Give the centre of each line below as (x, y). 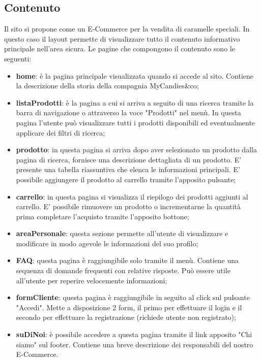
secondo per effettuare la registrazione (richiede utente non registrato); (126, 317)
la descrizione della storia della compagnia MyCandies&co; (107, 86)
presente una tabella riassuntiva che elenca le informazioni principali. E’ (128, 169)
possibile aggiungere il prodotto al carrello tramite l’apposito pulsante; (126, 179)
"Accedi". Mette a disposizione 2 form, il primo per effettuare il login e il (129, 307)
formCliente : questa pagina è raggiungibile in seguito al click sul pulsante (133, 297)
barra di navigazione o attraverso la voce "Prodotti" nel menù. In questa (128, 112)
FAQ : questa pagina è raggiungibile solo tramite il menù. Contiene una (127, 260)
